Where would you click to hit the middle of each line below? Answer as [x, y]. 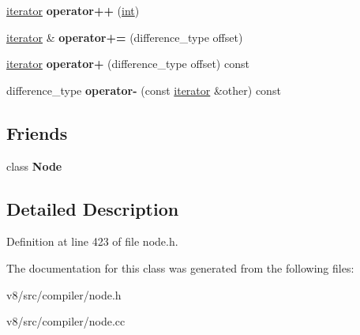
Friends [37, 132]
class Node [34, 166]
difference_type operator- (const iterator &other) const [144, 90]
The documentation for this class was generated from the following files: [180, 267]
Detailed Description [93, 208]
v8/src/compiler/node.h [64, 294]
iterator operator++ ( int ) [73, 10]
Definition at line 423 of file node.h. [92, 241]
